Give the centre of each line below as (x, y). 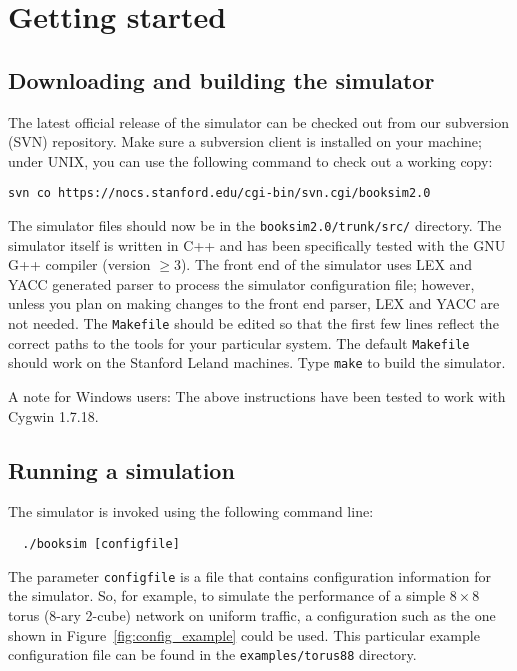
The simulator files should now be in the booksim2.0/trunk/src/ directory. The (255, 225)
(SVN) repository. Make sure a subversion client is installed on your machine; (245, 141)
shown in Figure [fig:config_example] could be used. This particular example (244, 634)
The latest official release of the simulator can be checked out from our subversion (259, 121)
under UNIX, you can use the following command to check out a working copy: (250, 160)
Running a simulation (121, 469)
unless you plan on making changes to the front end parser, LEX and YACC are (254, 303)
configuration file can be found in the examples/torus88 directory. (212, 654)
